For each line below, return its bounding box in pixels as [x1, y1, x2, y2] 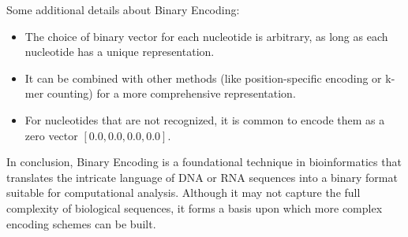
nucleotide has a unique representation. [24, 43, 215, 60]
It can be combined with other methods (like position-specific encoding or [24, 69, 382, 86]
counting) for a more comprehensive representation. [47, 85, 296, 102]
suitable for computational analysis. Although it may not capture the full [6, 184, 361, 201]
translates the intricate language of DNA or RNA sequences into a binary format [6, 168, 398, 185]
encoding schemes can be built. [6, 215, 156, 231]
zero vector [24, 127, 78, 143]
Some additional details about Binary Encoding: [6, 2, 240, 17]
